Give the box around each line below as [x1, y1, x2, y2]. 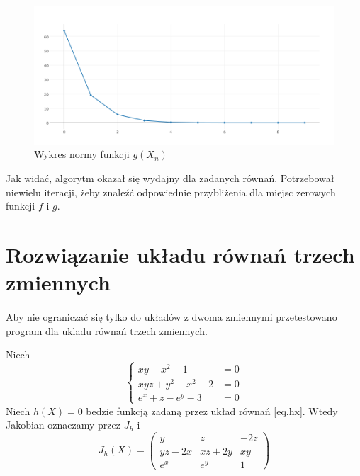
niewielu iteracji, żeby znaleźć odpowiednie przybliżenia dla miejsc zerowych [6, 184, 336, 199]
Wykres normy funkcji [34, 147, 130, 161]
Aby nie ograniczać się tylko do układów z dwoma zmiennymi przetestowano [6, 310, 337, 324]
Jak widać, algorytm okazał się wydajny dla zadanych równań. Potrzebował [6, 171, 334, 186]
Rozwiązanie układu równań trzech [6, 240, 355, 269]
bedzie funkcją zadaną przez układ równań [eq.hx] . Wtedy [86, 403, 338, 418]
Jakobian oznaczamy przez [6, 417, 120, 432]
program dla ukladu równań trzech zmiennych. [6, 323, 208, 338]
